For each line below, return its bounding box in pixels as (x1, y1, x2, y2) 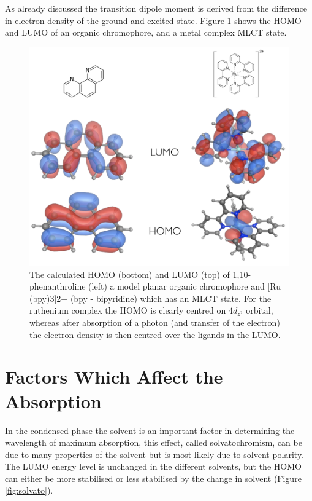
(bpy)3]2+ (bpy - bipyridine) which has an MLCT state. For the (29, 291, 272, 304)
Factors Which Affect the (5, 364, 223, 389)
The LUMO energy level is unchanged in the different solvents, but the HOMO (5, 460, 302, 473)
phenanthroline (29, 280, 86, 293)
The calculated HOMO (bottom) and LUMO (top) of (29, 267, 230, 280)
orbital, (246, 304, 273, 317)
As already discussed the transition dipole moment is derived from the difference (5, 2, 307, 14)
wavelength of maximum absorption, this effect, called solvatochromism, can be (5, 436, 302, 449)
